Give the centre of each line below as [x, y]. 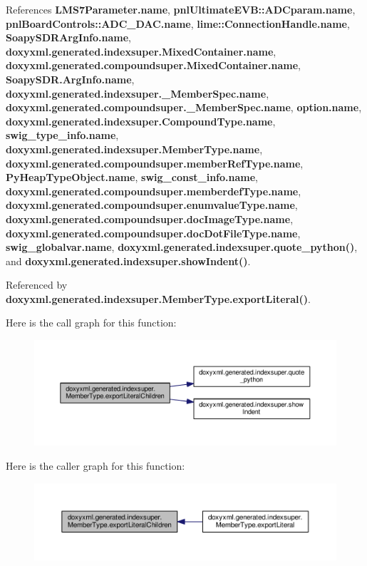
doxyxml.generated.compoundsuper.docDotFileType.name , [153, 233]
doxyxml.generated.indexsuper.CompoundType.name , [141, 121]
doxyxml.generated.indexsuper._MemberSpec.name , [138, 93]
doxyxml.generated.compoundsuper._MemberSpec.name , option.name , [184, 107]
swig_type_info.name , [62, 135]
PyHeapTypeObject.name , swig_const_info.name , [132, 177]
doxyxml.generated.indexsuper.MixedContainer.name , [141, 51]
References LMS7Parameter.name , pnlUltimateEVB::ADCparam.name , [181, 9]
